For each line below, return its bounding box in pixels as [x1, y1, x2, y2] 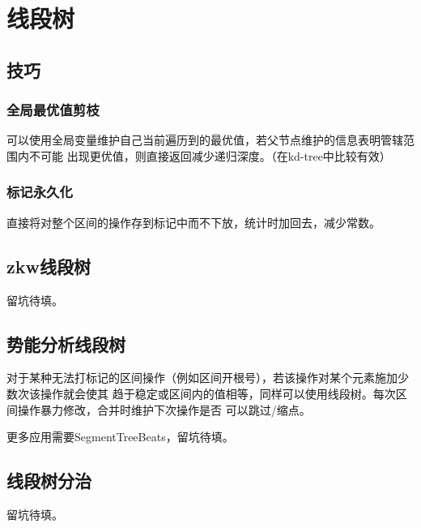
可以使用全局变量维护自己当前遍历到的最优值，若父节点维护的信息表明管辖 [6, 131, 403, 148]
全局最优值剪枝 [6, 100, 100, 120]
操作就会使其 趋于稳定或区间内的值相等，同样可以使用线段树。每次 [40, 384, 396, 401]
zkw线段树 [6, 253, 91, 278]
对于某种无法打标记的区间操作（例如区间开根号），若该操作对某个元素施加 [6, 369, 398, 386]
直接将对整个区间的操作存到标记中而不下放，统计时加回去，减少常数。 [6, 213, 381, 230]
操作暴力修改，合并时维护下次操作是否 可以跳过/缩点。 [17, 401, 311, 418]
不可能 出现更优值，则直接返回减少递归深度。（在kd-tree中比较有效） [28, 147, 391, 164]
